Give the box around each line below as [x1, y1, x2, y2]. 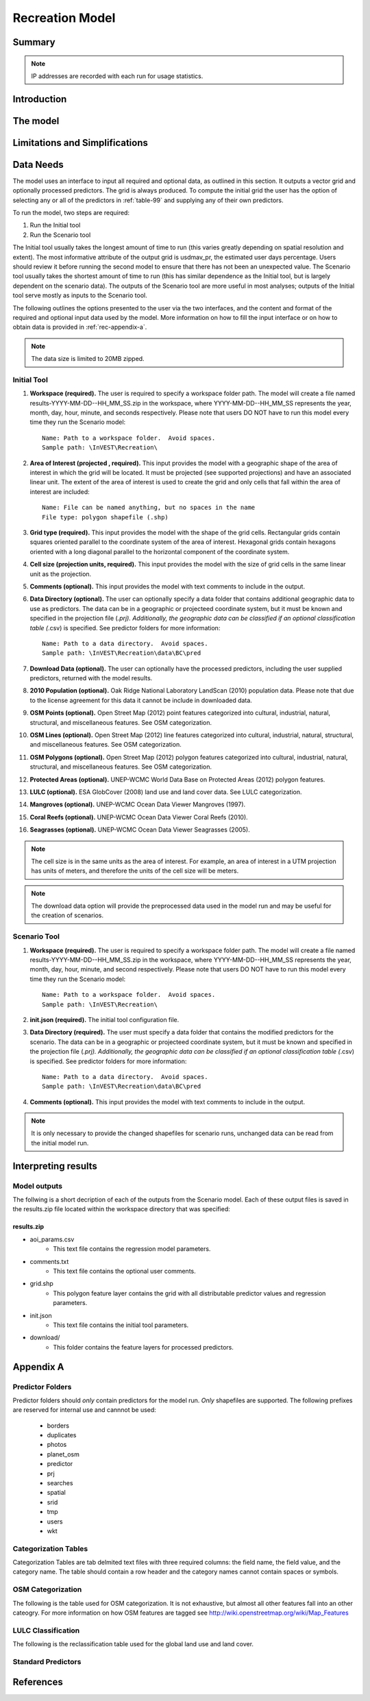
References [12, 1676, 63, 1688]
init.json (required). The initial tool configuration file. [29, 1015, 180, 1023]
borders [47, 1421, 70, 1430]
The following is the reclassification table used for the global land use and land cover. [12, 1640, 254, 1648]
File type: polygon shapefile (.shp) [42, 513, 169, 521]
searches [47, 1479, 73, 1487]
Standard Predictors [12, 1656, 82, 1666]
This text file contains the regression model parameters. [53, 1245, 211, 1253]
